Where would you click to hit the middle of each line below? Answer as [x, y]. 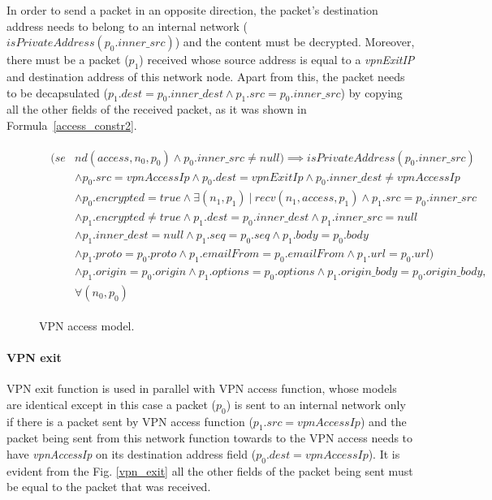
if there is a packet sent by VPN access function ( [130, 421]
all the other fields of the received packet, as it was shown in [157, 109]
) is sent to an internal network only [316, 404]
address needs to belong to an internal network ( [127, 26]
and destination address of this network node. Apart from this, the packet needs [206, 76]
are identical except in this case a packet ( [111, 404]
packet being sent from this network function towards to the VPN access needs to [210, 438]
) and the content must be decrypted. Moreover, [295, 42]
